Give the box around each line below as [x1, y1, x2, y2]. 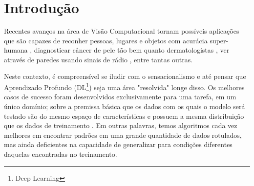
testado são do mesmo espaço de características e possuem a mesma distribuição [4, 111, 244, 121]
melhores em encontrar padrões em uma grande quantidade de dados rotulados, [4, 130, 242, 140]
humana [4, 45, 28, 55]
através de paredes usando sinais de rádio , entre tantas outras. [4, 54, 193, 64]
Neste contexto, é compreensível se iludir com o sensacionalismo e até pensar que [4, 71, 246, 81]
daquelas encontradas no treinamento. [4, 149, 117, 159]
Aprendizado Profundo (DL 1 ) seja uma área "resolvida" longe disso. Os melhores [4, 81, 245, 92]
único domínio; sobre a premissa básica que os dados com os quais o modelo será [4, 101, 245, 111]
